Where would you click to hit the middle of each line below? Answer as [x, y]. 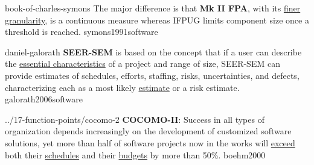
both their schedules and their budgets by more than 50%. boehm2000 [135, 154]
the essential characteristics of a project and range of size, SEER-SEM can [143, 64]
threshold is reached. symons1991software [82, 32]
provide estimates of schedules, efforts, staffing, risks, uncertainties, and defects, [152, 75]
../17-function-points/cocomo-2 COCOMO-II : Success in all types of [135, 119]
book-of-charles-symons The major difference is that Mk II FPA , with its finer [153, 8]
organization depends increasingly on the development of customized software [148, 131]
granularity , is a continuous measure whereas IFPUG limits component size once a [157, 20]
